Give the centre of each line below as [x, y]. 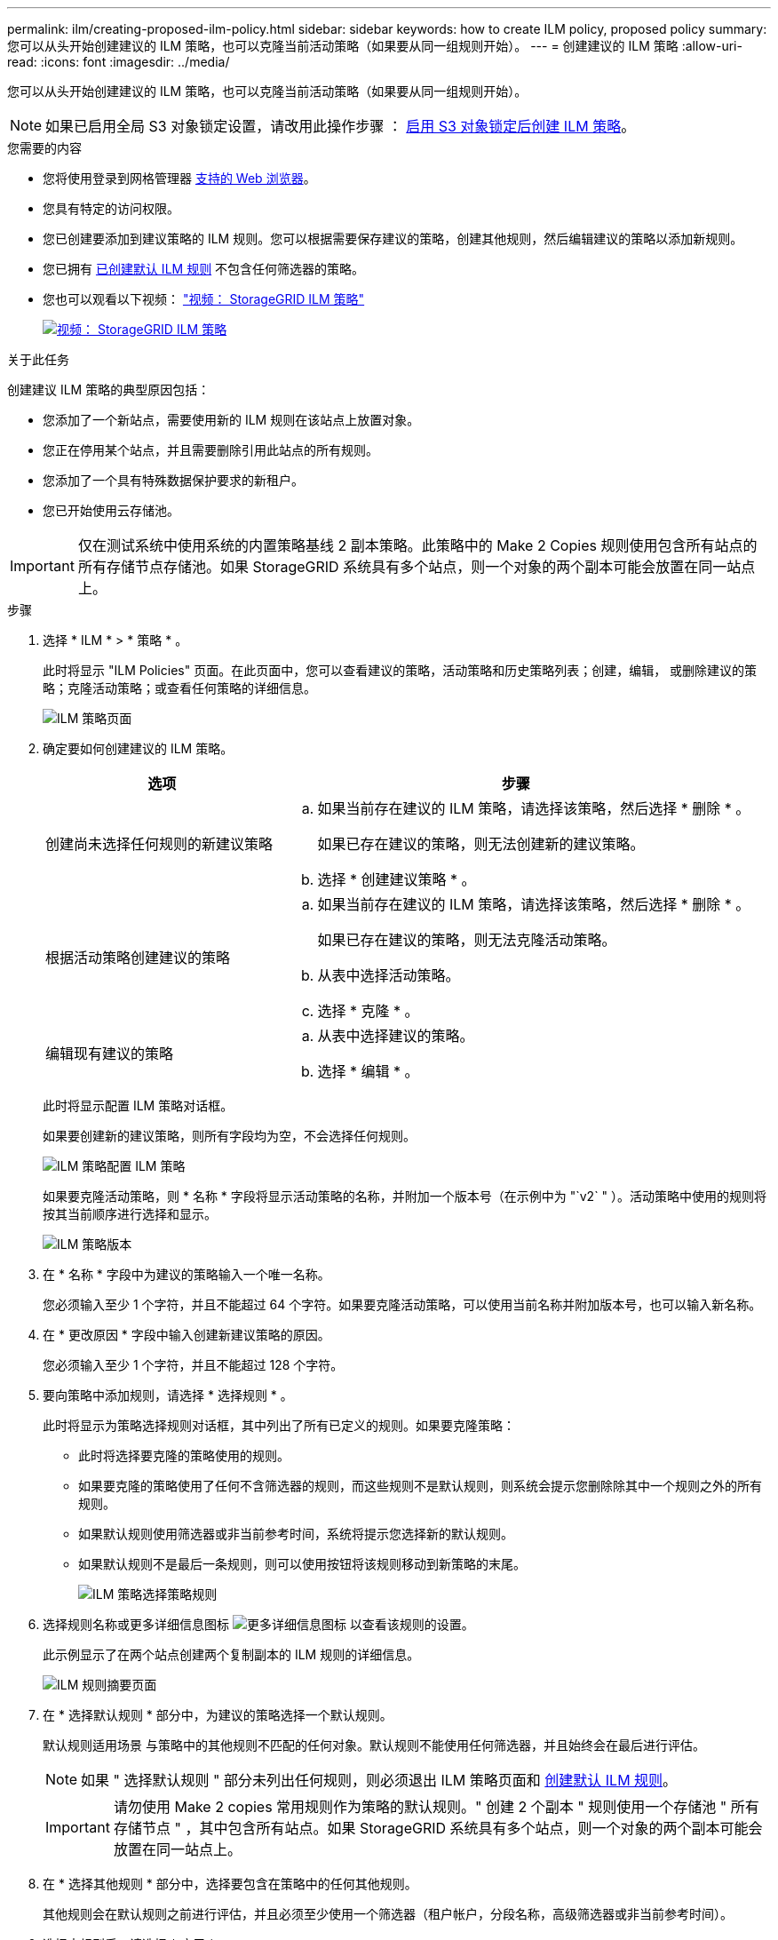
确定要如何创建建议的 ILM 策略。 [138, 748]
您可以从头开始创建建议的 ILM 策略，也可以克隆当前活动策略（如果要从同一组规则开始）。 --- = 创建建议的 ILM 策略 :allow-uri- [375, 46]
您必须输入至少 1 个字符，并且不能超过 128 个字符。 [193, 1365]
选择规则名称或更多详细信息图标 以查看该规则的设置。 [258, 1624]
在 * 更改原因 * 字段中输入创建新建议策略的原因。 [187, 1335]
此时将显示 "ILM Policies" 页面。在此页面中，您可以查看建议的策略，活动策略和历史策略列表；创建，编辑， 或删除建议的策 [400, 670]
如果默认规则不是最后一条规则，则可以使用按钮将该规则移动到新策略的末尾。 [302, 1564]
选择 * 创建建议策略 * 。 [397, 879]
